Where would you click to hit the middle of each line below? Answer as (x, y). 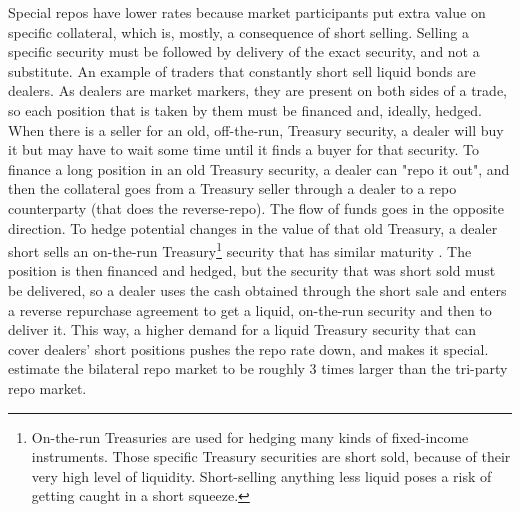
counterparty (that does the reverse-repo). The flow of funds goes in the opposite (256, 207)
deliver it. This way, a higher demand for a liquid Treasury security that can (242, 329)
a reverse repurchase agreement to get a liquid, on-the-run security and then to (250, 309)
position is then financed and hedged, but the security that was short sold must (252, 270)
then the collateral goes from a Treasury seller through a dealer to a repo (232, 188)
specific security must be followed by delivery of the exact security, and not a (244, 51)
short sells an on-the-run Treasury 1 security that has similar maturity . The (240, 249)
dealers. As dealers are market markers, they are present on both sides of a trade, (257, 90)
